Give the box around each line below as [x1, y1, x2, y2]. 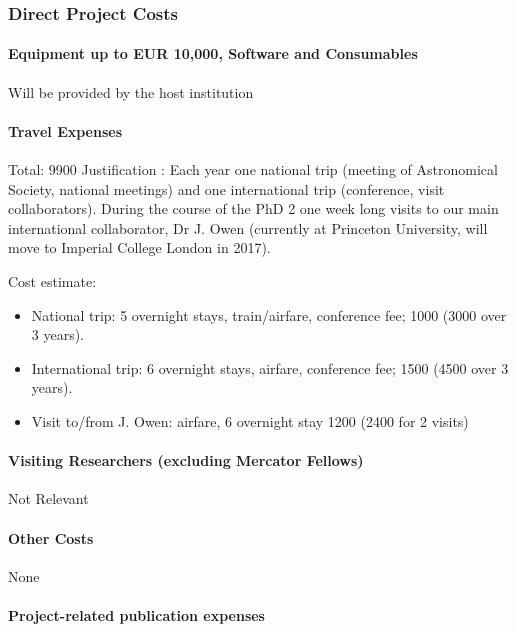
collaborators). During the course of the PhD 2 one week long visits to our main [8, 198, 499, 219]
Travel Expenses [8, 120, 123, 141]
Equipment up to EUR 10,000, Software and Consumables [8, 43, 418, 64]
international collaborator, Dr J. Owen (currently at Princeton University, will [8, 217, 488, 238]
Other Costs [8, 527, 94, 548]
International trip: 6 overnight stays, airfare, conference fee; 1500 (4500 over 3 [31, 357, 509, 378]
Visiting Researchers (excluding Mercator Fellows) [8, 450, 364, 471]
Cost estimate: [8, 271, 97, 291]
